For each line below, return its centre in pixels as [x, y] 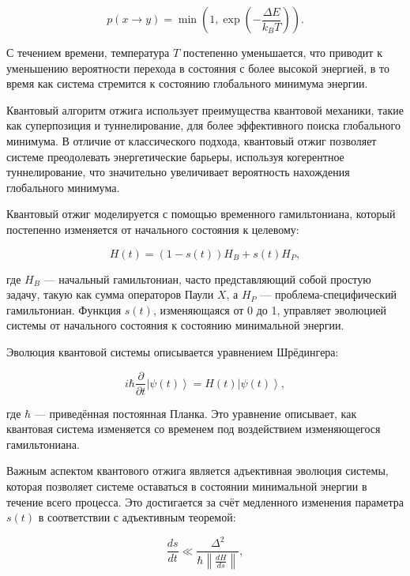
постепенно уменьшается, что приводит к [282, 52]
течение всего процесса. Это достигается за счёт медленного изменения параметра [205, 501]
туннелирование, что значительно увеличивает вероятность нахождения [178, 172]
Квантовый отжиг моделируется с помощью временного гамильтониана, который [201, 214]
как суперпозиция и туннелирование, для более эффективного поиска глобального [203, 125]
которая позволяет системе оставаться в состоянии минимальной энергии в [187, 486]
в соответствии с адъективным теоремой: [137, 517]
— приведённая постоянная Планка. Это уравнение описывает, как [196, 413]
